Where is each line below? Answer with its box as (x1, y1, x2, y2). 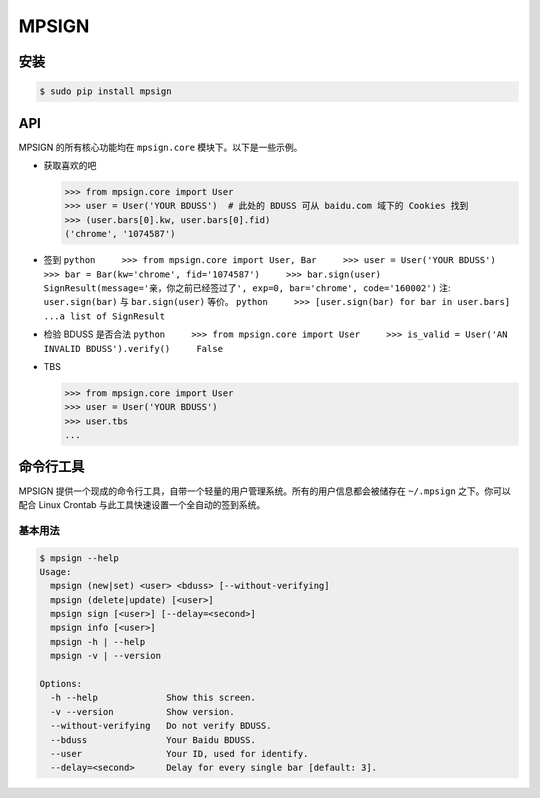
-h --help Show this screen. (50, 692, 257, 704)
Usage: (39, 566, 72, 577)
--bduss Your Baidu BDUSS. (50, 734, 257, 745)
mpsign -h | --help (50, 636, 146, 647)
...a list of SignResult (43, 310, 165, 322)
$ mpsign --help (39, 552, 120, 564)
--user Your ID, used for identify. (50, 748, 309, 759)
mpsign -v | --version (50, 650, 162, 662)
